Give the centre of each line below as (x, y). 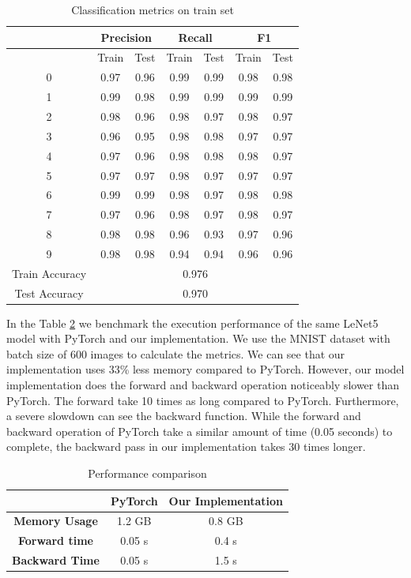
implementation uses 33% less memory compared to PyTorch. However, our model (205, 369)
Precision (126, 37)
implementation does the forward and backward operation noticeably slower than (203, 385)
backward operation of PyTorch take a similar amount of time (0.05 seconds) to (200, 431)
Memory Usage (56, 521)
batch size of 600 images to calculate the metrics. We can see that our (176, 353)
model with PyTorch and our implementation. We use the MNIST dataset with (198, 338)
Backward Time (56, 560)
